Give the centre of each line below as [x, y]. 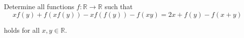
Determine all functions [39, 6]
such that [119, 6]
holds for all [22, 30]
